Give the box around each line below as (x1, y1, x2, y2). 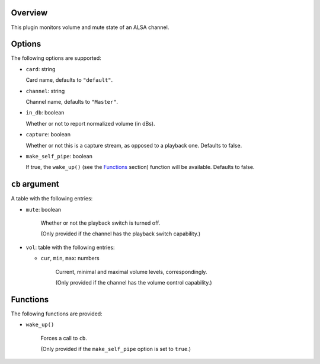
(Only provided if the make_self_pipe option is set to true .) (40, 346, 191, 353)
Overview (11, 8, 48, 18)
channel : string (25, 87, 65, 94)
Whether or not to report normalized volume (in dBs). (25, 120, 155, 127)
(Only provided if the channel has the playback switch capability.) (40, 230, 201, 237)
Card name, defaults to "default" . (25, 76, 113, 84)
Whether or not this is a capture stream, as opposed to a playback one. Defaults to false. (25, 142, 242, 149)
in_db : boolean (25, 109, 65, 116)
